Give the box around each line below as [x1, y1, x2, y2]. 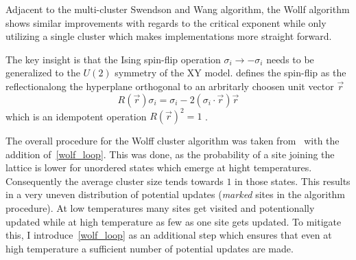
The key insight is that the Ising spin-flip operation [5, 52, 221, 66]
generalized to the [5, 65, 80, 80]
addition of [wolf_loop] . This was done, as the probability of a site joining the [5, 147, 335, 161]
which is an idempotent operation [5, 109, 147, 123]
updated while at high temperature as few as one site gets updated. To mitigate [5, 214, 342, 228]
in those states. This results [235, 173, 351, 188]
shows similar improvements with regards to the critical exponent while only [5, 15, 327, 30]
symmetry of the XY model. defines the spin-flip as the [115, 65, 346, 80]
